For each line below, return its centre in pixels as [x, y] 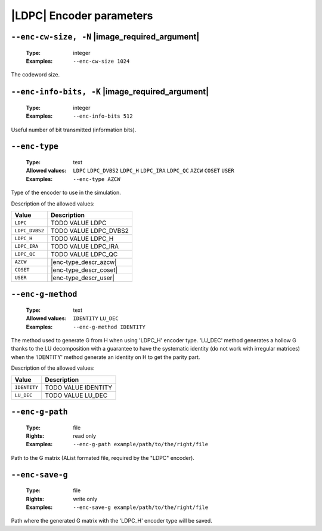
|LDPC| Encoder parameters [82, 16]
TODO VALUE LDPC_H [82, 238]
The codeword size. [35, 75]
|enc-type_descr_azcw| [84, 262]
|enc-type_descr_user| [83, 278]
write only [85, 499]
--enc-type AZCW [97, 179]
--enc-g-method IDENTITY [109, 327]
